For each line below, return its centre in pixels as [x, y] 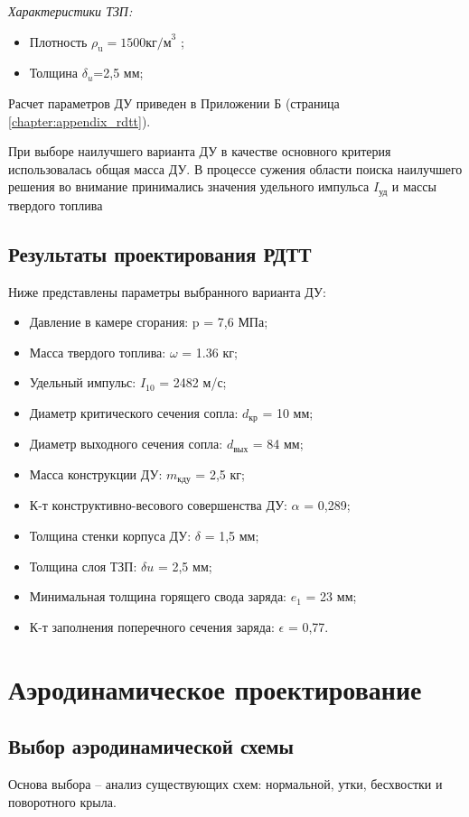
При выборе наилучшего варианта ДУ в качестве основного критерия [200, 151]
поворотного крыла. [62, 801]
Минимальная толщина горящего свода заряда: [158, 596]
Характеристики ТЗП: [70, 11]
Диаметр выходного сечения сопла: [126, 444]
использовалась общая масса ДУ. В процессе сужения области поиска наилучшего [235, 168]
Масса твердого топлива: [98, 352]
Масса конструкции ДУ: [96, 474]
